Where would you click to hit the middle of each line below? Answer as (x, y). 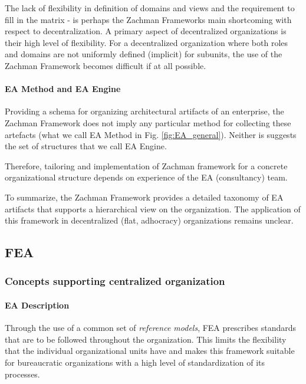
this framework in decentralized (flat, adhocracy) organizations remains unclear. (149, 220)
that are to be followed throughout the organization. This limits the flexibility (146, 339)
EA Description (37, 305)
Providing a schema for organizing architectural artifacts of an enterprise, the (144, 111)
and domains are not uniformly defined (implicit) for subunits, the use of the (144, 54)
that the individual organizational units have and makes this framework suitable (150, 351)
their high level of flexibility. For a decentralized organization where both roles (147, 42)
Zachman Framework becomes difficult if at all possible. (106, 65)
